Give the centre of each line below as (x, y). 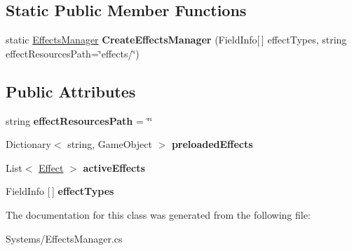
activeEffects (114, 167)
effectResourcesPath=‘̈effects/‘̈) (73, 53)
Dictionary (28, 144)
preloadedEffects (212, 144)
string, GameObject (110, 144)
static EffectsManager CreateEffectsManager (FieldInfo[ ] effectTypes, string (176, 40)
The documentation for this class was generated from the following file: (158, 214)
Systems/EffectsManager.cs (64, 238)
